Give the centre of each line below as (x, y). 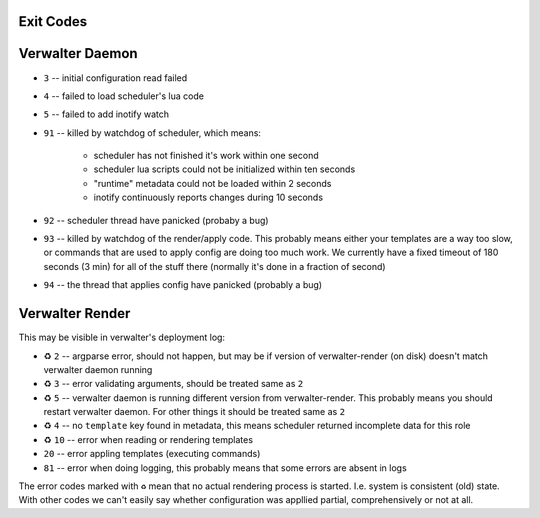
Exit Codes (53, 21)
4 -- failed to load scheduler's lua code (124, 96)
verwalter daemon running (98, 369)
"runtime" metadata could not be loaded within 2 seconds (212, 183)
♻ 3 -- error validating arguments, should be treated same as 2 (173, 384)
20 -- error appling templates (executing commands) (152, 454)
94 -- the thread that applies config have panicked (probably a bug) (183, 285)
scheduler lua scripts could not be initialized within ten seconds (224, 169)
